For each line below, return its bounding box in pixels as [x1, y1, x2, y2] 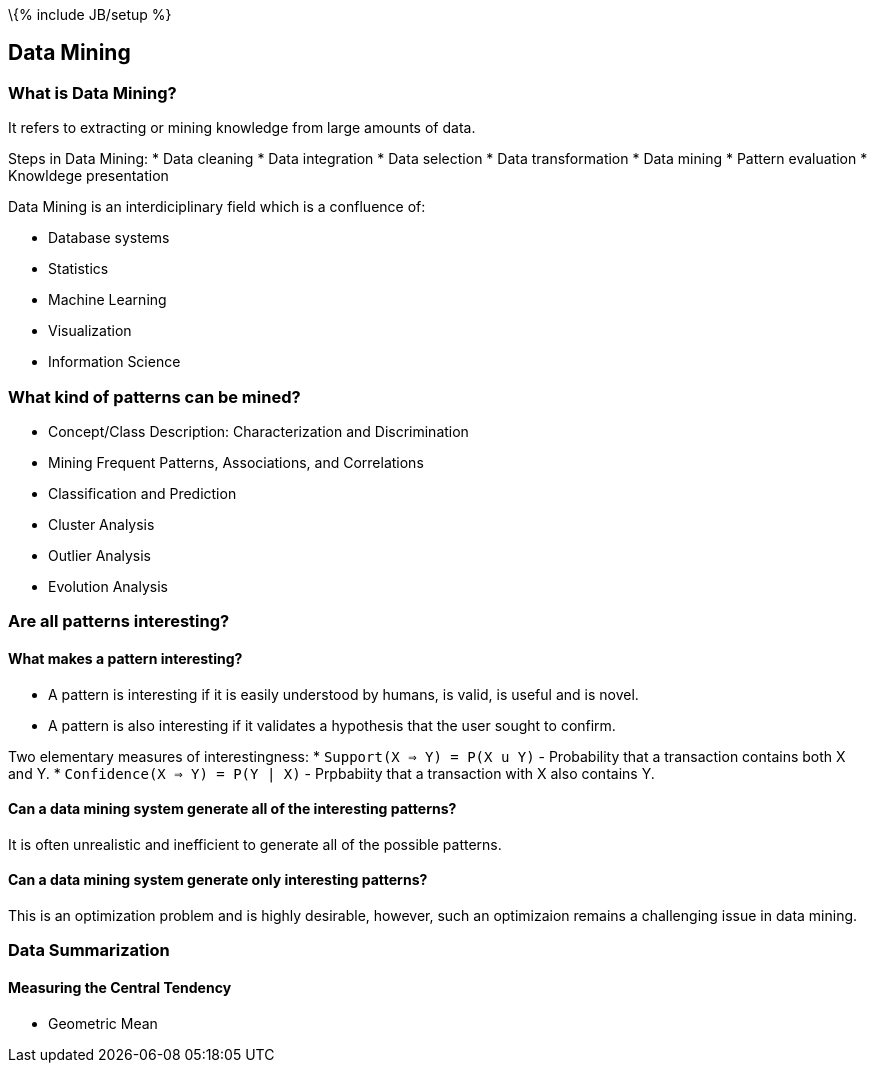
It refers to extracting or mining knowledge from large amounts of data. [8, 119, 476, 137]
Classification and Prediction [48, 484, 237, 502]
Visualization [48, 322, 132, 340]
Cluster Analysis [48, 515, 155, 533]
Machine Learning [48, 291, 167, 309]
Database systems [48, 229, 170, 247]
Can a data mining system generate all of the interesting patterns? [8, 800, 457, 818]
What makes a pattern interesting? [8, 649, 243, 667]
